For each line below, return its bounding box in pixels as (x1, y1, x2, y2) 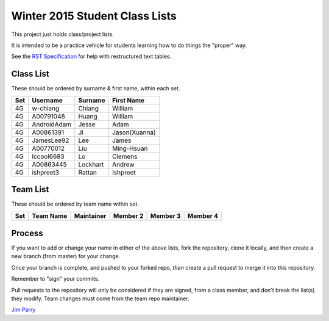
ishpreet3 (32, 168, 60, 176)
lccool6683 (32, 152, 65, 161)
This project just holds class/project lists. (11, 31, 114, 38)
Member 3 (150, 211, 181, 220)
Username (32, 96, 63, 104)
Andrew (111, 160, 135, 168)
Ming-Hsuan (111, 144, 148, 153)
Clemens (111, 152, 138, 161)
